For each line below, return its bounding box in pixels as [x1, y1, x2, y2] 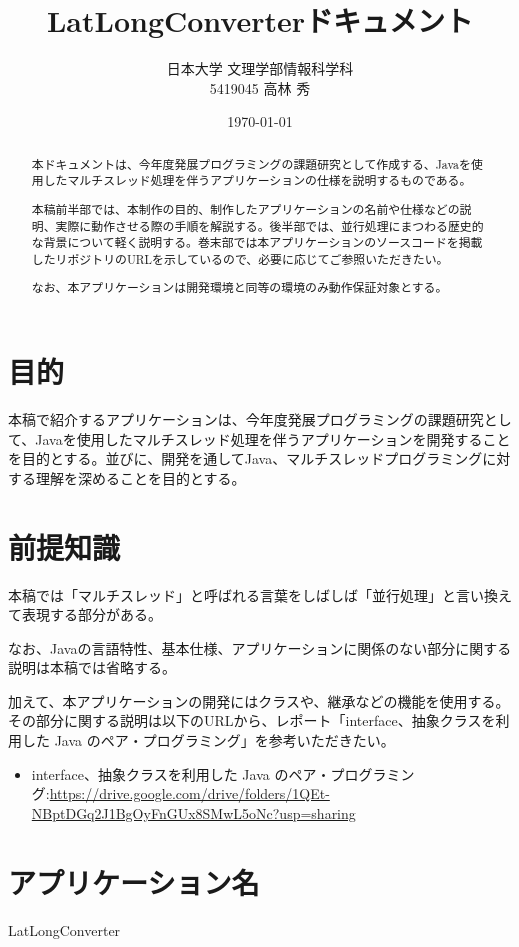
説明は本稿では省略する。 [8, 657, 176, 678]
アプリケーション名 [8, 861, 260, 902]
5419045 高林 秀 [209, 77, 311, 98]
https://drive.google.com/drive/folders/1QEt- [49, 783, 330, 804]
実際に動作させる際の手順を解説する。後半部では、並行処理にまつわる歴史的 [55, 217, 484, 234]
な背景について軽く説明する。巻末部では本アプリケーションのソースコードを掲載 [31, 234, 483, 251]
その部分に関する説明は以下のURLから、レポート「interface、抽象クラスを [8, 710, 496, 731]
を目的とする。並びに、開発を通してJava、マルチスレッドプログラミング [8, 448, 483, 469]
